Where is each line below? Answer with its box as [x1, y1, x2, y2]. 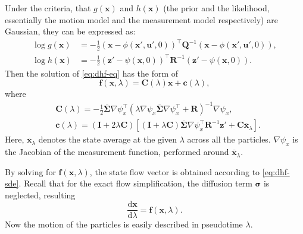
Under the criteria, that [5, 2, 91, 14]
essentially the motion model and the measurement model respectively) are [5, 13, 278, 26]
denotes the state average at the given [38, 133, 177, 146]
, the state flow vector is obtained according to [89, 165, 260, 178]
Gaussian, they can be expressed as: [5, 25, 136, 37]
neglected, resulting [5, 188, 76, 201]
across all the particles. [187, 133, 271, 146]
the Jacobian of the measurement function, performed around [5, 146, 229, 158]
